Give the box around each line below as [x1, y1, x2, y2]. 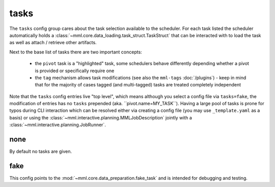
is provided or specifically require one [35, 68, 115, 74]
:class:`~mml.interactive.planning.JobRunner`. [9, 122, 106, 128]
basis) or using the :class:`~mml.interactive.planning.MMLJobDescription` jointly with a [9, 114, 192, 120]
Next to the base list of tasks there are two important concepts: [9, 49, 142, 55]
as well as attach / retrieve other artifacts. [9, 40, 97, 46]
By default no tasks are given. [9, 148, 72, 154]
